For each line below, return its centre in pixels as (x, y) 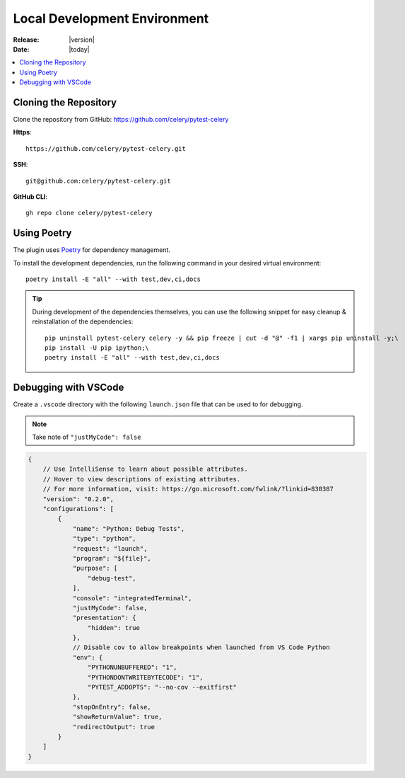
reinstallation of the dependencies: (83, 321)
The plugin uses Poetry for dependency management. (92, 250)
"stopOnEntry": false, (112, 707)
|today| (79, 49)
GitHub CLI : (30, 196)
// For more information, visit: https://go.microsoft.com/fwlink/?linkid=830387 (188, 489)
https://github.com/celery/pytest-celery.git (106, 148)
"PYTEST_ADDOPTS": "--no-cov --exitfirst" (162, 687)
